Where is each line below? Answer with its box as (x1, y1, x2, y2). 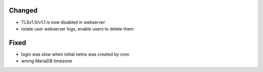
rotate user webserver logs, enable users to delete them (21, 26, 134, 31)
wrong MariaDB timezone (21, 58, 73, 64)
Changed (9, 6, 38, 14)
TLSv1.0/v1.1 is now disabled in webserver (21, 19, 106, 25)
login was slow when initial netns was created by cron (21, 51, 130, 57)
